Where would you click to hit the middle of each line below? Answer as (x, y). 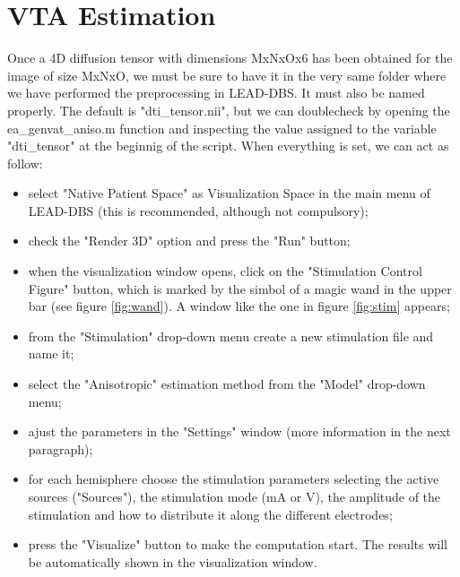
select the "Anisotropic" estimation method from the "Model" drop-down (227, 384)
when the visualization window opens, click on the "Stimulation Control (225, 271)
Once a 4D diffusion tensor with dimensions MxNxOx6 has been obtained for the (230, 58)
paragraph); (61, 448)
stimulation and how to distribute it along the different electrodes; (210, 514)
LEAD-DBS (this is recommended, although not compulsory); (198, 210)
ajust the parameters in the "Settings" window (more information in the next (239, 431)
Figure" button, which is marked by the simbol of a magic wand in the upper (240, 288)
